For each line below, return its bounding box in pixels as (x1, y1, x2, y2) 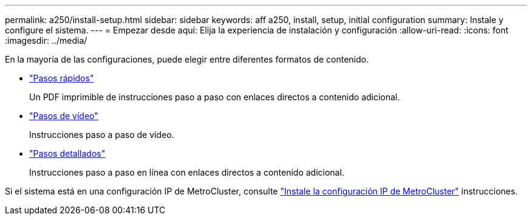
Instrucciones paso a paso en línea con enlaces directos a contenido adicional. (29, 167, 344, 177)
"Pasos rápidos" (29, 73, 94, 83)
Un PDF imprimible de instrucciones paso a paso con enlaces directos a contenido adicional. (29, 92, 400, 102)
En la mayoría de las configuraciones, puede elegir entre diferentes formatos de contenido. (5, 54, 369, 64)
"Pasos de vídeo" (29, 111, 98, 121)
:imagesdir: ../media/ (5, 35, 87, 46)
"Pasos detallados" (29, 148, 106, 159)
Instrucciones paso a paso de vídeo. (29, 129, 174, 140)
